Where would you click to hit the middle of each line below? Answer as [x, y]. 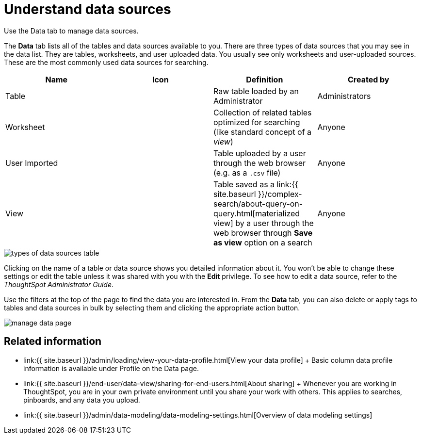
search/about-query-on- [258, 203]
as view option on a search [263, 242]
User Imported [32, 163]
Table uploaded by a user [260, 153]
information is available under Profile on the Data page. [111, 368]
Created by [369, 79]
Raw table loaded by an [256, 91]
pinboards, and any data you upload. [82, 400]
